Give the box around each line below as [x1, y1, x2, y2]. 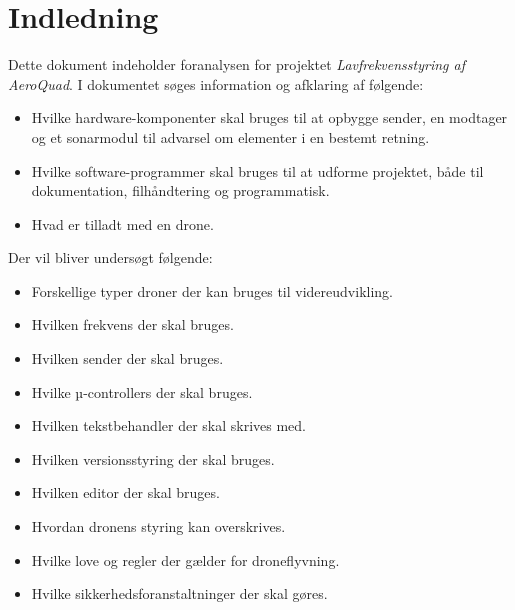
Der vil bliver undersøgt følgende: [8, 247, 213, 268]
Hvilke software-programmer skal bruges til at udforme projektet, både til [31, 160, 484, 181]
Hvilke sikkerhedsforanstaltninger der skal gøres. [31, 583, 328, 604]
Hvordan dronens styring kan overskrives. [31, 516, 286, 537]
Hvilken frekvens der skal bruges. [31, 314, 234, 335]
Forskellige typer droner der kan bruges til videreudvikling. [31, 280, 393, 301]
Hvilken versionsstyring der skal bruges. [31, 448, 275, 469]
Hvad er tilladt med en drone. [31, 213, 214, 234]
